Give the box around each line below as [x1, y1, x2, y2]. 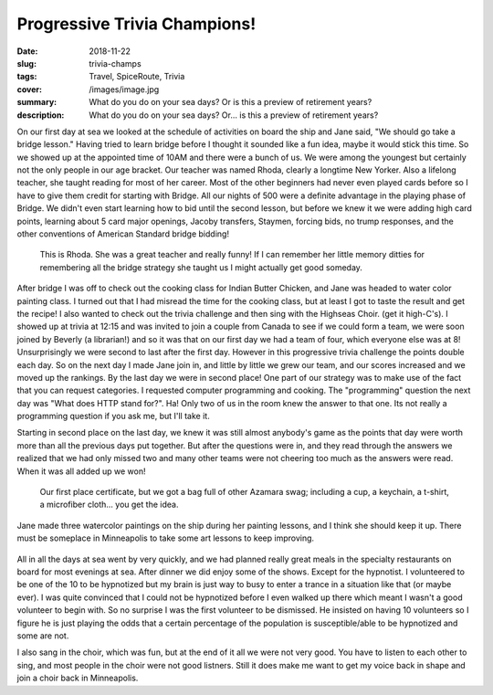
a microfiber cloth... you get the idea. [39, 499, 179, 511]
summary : [16, 97, 58, 108]
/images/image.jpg [89, 83, 160, 95]
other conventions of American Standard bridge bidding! [16, 228, 230, 239]
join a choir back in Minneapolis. [16, 672, 139, 684]
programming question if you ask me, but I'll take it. [16, 411, 210, 422]
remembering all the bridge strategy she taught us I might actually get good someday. [39, 261, 362, 273]
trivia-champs [89, 58, 142, 68]
